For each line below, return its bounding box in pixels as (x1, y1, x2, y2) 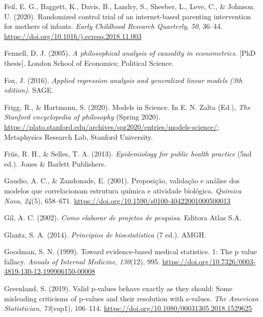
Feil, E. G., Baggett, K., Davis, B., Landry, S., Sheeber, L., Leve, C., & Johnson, (4, 1, 255, 11)
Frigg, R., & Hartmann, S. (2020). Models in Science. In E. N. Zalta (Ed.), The (4, 101, 251, 112)
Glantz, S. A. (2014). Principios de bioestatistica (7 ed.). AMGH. (4, 229, 206, 240)
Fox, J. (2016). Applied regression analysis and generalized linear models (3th (4, 74, 243, 85)
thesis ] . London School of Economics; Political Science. (4, 57, 174, 68)
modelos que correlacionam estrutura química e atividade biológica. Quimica (4, 185, 242, 195)
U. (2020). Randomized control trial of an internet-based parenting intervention (4, 11, 251, 21)
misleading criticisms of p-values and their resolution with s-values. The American (4, 293, 258, 303)
